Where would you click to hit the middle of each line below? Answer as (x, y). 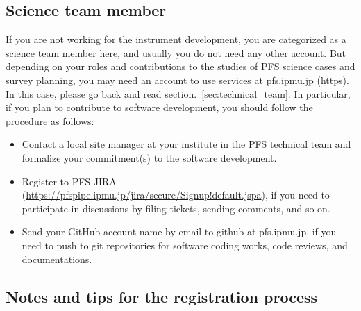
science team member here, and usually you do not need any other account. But (176, 52)
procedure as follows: (50, 120)
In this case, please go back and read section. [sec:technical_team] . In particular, (178, 93)
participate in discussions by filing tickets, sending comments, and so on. (176, 208)
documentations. (57, 259)
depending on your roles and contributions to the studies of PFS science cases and (180, 66)
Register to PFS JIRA (69, 181)
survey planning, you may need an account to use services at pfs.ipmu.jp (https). (177, 79)
